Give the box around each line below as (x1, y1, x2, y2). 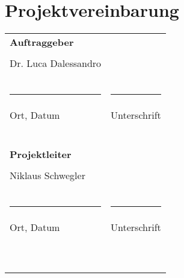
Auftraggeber (10, 35, 74, 49)
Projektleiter (10, 147, 72, 162)
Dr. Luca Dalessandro (10, 56, 102, 71)
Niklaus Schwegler (10, 168, 85, 183)
